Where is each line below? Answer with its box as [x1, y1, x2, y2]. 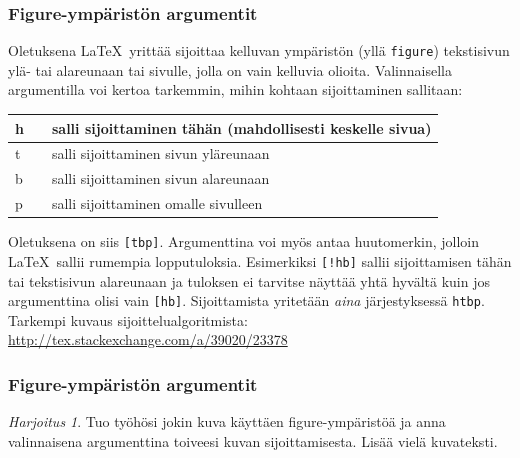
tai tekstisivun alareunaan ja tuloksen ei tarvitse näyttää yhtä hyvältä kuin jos [8, 270, 490, 291]
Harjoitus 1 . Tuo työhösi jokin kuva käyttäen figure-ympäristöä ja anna [8, 411, 446, 432]
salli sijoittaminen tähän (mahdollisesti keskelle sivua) [51, 117, 432, 138]
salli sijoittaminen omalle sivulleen [51, 193, 263, 214]
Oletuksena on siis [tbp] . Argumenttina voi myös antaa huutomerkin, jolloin [8, 231, 479, 252]
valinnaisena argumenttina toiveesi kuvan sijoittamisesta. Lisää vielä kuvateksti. [8, 430, 498, 451]
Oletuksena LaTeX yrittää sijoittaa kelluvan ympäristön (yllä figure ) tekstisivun [8, 40, 510, 61]
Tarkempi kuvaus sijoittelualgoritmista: [8, 309, 248, 330]
